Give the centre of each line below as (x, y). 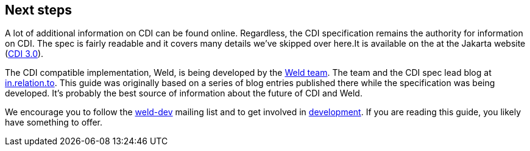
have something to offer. (54, 122)
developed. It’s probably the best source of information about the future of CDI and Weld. (184, 93)
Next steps (38, 10)
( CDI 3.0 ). (24, 54)
